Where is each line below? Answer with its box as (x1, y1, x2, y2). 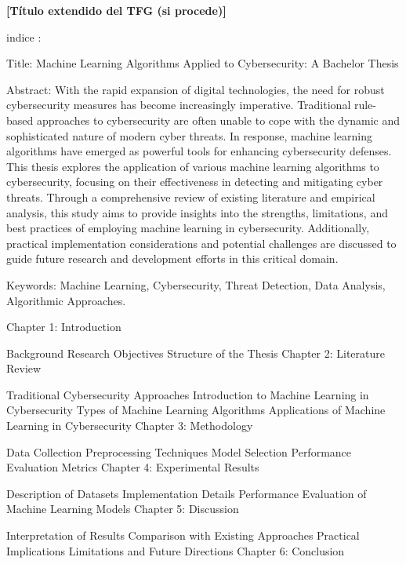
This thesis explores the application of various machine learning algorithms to (6, 158, 379, 174)
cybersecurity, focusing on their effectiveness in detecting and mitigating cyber (6, 173, 383, 190)
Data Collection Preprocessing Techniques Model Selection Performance (6, 443, 352, 460)
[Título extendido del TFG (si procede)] (6, 2, 227, 18)
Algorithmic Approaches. (6, 292, 126, 308)
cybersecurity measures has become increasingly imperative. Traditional (6, 96, 351, 113)
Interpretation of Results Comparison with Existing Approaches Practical (6, 527, 360, 544)
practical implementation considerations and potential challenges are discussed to (6, 235, 397, 251)
